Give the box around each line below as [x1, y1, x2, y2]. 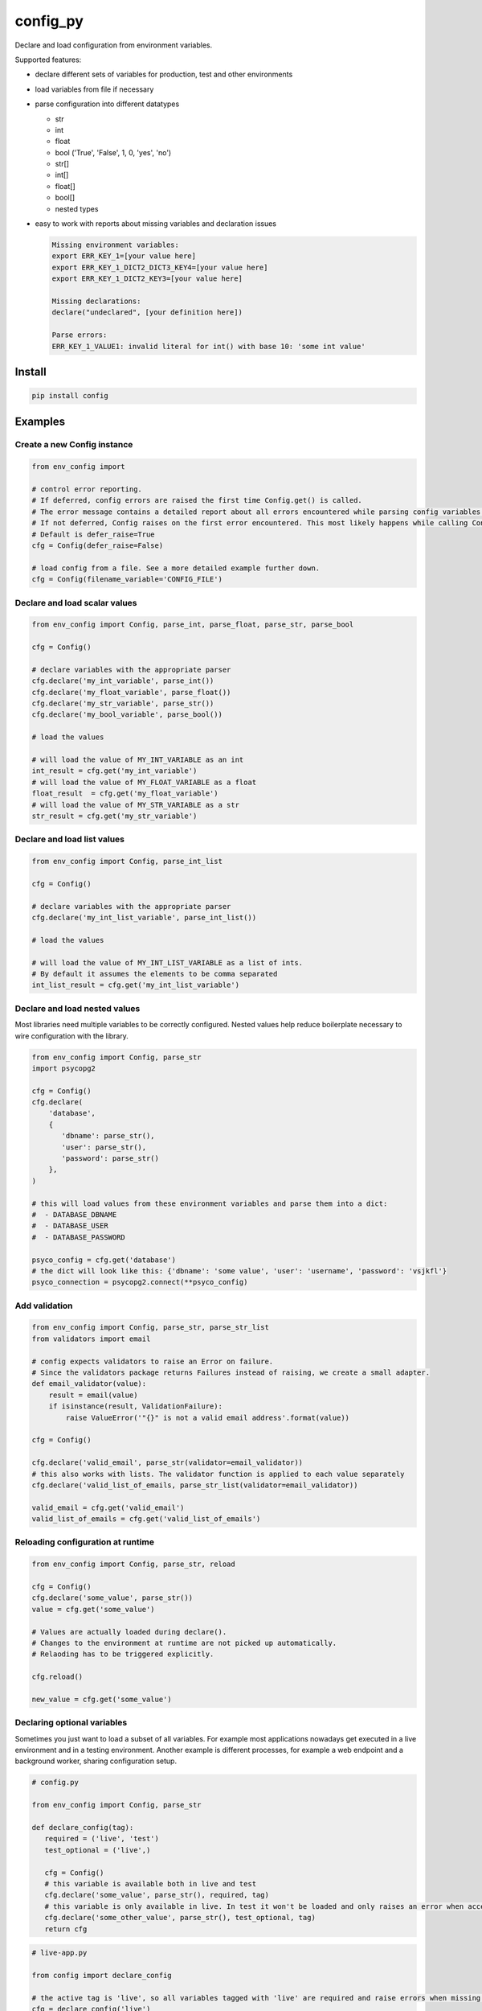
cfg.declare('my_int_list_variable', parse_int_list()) [31, 913, 257, 923]
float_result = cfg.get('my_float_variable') [31, 789, 219, 798]
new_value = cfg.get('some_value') [31, 1694, 172, 1704]
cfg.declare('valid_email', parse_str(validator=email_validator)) [31, 1458, 304, 1467]
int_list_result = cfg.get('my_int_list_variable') [31, 981, 240, 989]
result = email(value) [48, 1390, 138, 1400]
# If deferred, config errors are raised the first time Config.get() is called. [31, 496, 363, 505]
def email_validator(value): [31, 1380, 147, 1388]
